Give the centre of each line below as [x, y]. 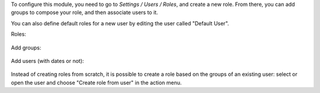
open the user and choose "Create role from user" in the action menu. [96, 82]
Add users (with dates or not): [47, 61]
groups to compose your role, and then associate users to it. [84, 12]
